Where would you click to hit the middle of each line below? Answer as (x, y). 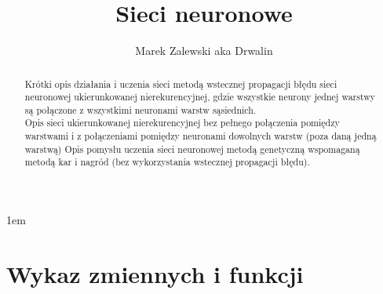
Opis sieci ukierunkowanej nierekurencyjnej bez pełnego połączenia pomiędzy (182, 123)
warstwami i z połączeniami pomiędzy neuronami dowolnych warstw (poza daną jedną (201, 136)
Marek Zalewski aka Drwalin (204, 51)
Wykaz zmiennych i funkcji (155, 273)
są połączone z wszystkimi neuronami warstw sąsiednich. (140, 109)
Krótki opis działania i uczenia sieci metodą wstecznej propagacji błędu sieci (181, 83)
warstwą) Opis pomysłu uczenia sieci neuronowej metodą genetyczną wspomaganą (192, 149)
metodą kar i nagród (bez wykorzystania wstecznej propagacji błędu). (167, 162)
